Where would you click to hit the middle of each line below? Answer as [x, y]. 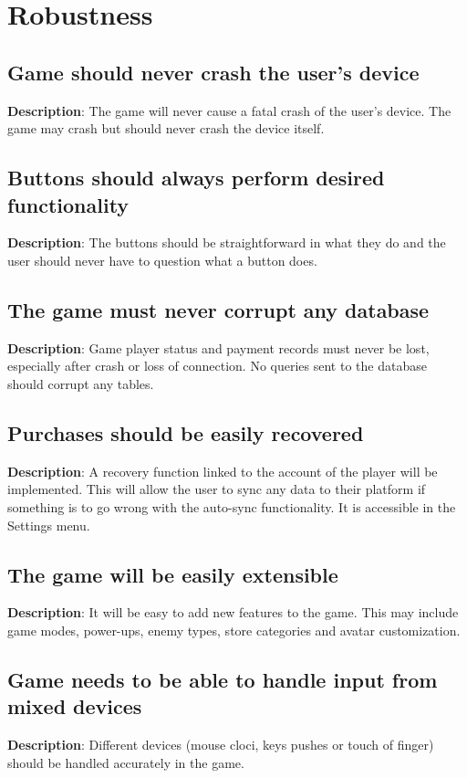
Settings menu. [49, 525]
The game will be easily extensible [173, 574]
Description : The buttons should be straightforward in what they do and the [227, 242]
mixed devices [75, 706]
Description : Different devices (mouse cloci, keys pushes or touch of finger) [221, 745]
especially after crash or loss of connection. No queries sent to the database [217, 366]
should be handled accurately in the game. [126, 762]
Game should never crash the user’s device [213, 72]
